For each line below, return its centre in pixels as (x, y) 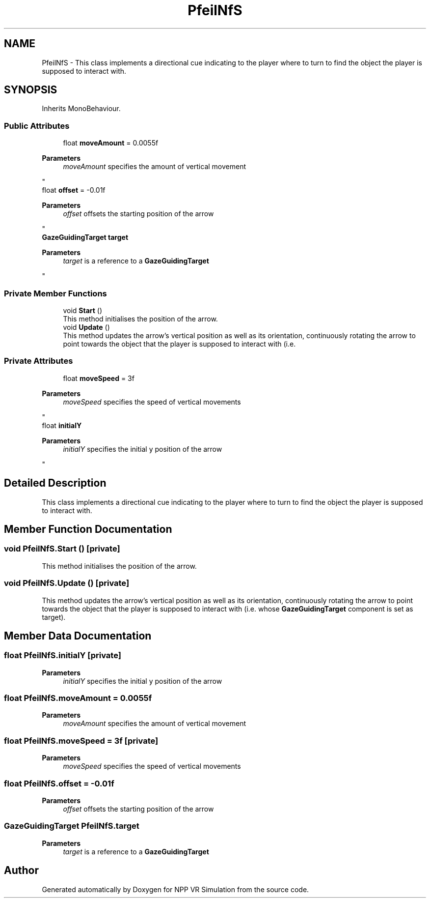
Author (21, 871)
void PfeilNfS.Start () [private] (62, 549)
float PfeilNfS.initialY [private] (63, 655)
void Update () (86, 327)
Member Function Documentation (88, 529)
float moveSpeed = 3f (99, 378)
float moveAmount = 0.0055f (111, 143)
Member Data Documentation (78, 636)
